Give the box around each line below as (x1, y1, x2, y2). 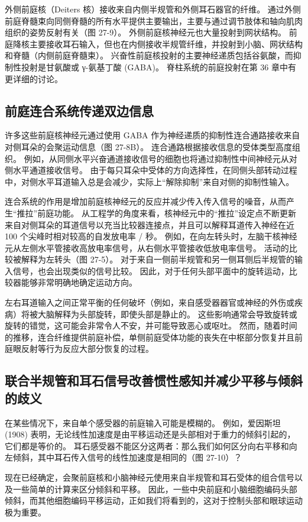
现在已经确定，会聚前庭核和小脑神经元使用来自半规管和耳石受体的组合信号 (5, 471, 294, 484)
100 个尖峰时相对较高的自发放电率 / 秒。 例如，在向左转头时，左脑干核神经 (5, 230, 297, 242)
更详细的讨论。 (5, 72, 63, 85)
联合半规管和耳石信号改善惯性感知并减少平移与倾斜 (5, 371, 303, 390)
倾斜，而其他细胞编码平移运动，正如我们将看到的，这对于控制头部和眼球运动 (5, 494, 303, 507)
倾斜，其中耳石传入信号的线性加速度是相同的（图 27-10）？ (12, 451, 242, 463)
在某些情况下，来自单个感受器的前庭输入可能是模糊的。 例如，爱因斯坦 (5, 416, 281, 429)
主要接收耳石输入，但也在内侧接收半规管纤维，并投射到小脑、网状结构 (29, 37, 303, 50)
